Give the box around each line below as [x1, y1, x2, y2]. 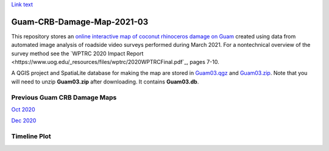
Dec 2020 [11, 117, 37, 124]
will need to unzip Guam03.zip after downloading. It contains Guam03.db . [11, 78, 199, 85]
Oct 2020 [11, 106, 35, 113]
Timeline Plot [11, 132, 51, 141]
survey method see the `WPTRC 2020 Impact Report [11, 49, 144, 57]
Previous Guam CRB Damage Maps [11, 93, 117, 102]
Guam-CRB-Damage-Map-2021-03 [11, 16, 149, 27]
